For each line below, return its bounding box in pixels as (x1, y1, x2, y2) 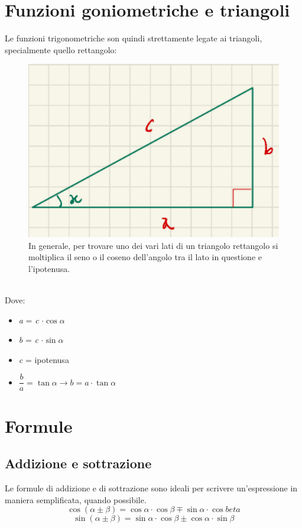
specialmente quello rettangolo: (5, 43, 117, 56)
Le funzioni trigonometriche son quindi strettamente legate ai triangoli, (5, 32, 262, 44)
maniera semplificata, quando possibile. (5, 493, 147, 506)
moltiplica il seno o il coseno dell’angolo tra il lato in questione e (28, 251, 262, 263)
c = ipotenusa (18, 353, 69, 365)
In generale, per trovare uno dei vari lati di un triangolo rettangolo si (28, 239, 278, 251)
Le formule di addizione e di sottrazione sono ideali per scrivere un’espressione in (5, 482, 298, 494)
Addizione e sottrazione (5, 454, 152, 472)
